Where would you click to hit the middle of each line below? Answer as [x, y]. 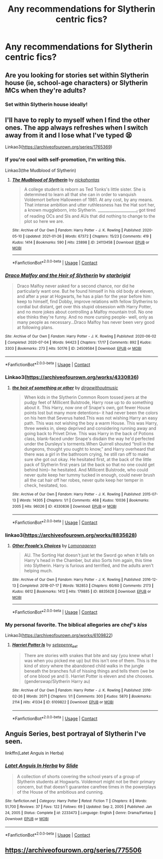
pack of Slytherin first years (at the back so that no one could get [89, 465]
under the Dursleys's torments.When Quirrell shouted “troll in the [89, 444]
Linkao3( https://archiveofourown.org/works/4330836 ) [72, 377]
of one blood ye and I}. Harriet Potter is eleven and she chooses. [89, 676]
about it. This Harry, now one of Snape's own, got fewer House [87, 408]
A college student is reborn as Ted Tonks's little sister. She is [85, 189]
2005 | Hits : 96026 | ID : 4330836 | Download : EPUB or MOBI [64, 506]
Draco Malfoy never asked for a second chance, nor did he [76, 286]
